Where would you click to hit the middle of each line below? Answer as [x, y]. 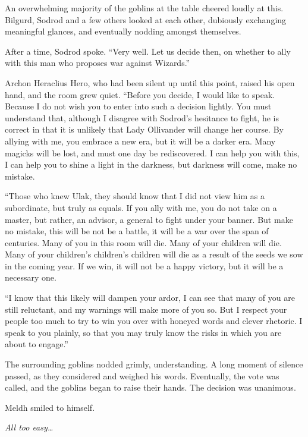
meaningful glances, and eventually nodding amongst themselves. [123, 31]
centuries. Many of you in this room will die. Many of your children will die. [143, 242]
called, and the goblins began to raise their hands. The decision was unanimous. [150, 387]
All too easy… [29, 427]
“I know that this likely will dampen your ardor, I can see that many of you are [150, 298]
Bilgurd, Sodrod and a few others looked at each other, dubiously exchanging [146, 19]
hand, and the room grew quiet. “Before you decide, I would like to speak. [140, 94]
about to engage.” [37, 344]
